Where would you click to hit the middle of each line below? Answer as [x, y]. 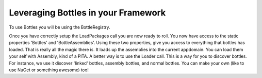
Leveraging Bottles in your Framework [87, 13]
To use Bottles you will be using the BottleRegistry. [59, 27]
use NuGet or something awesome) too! [49, 70]
